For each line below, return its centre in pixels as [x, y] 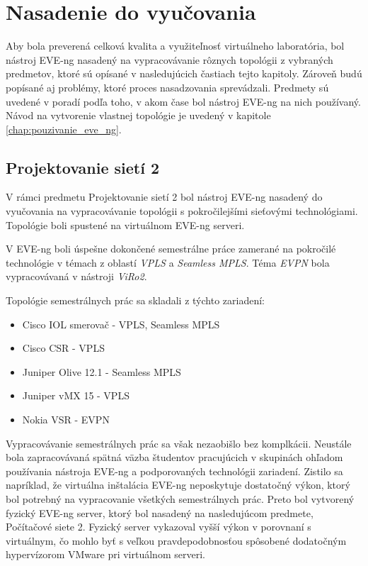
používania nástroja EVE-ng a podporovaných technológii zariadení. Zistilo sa [174, 471]
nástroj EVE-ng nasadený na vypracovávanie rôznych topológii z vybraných [169, 59]
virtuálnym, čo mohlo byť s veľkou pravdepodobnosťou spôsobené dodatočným [176, 540]
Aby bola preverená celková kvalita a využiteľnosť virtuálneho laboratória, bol [175, 46]
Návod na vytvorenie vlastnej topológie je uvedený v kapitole [138, 115]
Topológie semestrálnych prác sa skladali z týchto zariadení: [135, 300]
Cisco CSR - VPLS [63, 348]
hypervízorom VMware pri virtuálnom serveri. [105, 554]
